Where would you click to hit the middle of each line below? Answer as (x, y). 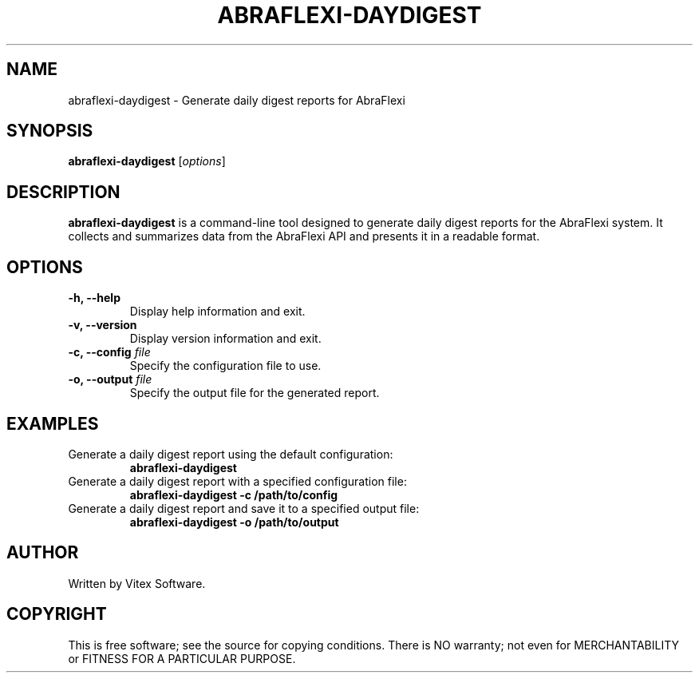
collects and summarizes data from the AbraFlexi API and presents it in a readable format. (304, 236)
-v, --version (103, 325)
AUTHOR (43, 553)
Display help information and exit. (217, 312)
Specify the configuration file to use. (225, 366)
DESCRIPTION (63, 192)
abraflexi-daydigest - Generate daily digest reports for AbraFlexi (237, 100)
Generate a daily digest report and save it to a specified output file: (244, 508)
